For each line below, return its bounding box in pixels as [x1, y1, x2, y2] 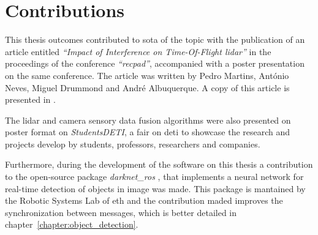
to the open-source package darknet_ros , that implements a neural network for [5, 170, 304, 183]
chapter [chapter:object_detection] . [5, 218, 138, 231]
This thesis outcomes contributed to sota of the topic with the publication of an [5, 33, 305, 46]
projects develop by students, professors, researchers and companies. [5, 137, 260, 150]
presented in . [5, 93, 56, 106]
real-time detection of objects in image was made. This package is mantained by [5, 182, 306, 195]
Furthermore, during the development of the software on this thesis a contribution [5, 158, 313, 171]
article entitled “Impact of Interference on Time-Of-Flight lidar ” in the [5, 45, 271, 58]
